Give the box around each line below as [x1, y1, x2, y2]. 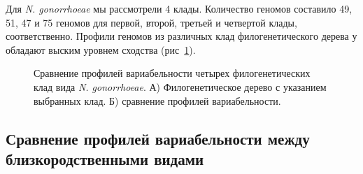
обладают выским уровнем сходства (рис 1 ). [6, 42, 196, 57]
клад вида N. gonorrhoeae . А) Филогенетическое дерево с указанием [34, 79, 327, 94]
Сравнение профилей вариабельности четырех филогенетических [34, 66, 311, 80]
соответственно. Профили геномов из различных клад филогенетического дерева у [6, 29, 357, 43]
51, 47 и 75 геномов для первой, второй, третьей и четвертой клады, [6, 15, 297, 29]
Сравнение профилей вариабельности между [6, 127, 310, 149]
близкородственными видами [6, 147, 204, 169]
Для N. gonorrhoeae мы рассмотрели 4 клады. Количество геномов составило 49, [6, 1, 353, 15]
